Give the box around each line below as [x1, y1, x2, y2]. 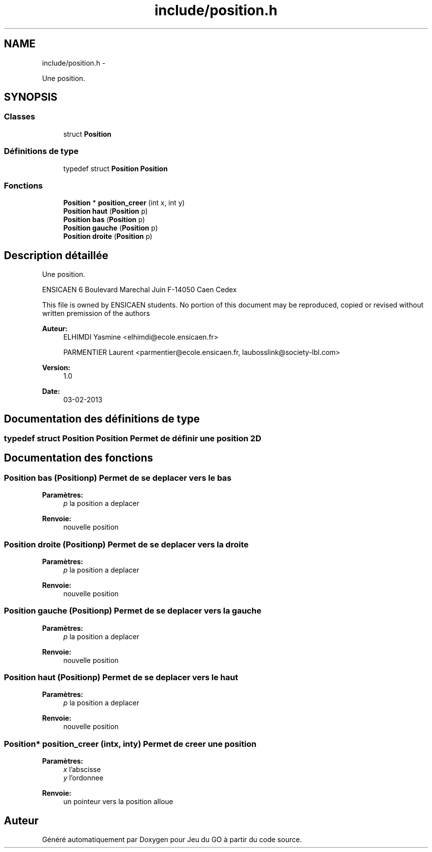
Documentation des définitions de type [4, 412, 200, 425]
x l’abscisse [63, 765, 101, 774]
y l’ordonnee [63, 774, 104, 782]
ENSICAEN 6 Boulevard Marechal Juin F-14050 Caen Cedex [42, 285, 237, 294]
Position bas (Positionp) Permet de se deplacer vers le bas [4, 472, 232, 483]
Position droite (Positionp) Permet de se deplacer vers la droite [4, 539, 249, 549]
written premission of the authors [42, 309, 150, 318]
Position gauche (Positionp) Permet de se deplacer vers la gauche [4, 606, 261, 616]
